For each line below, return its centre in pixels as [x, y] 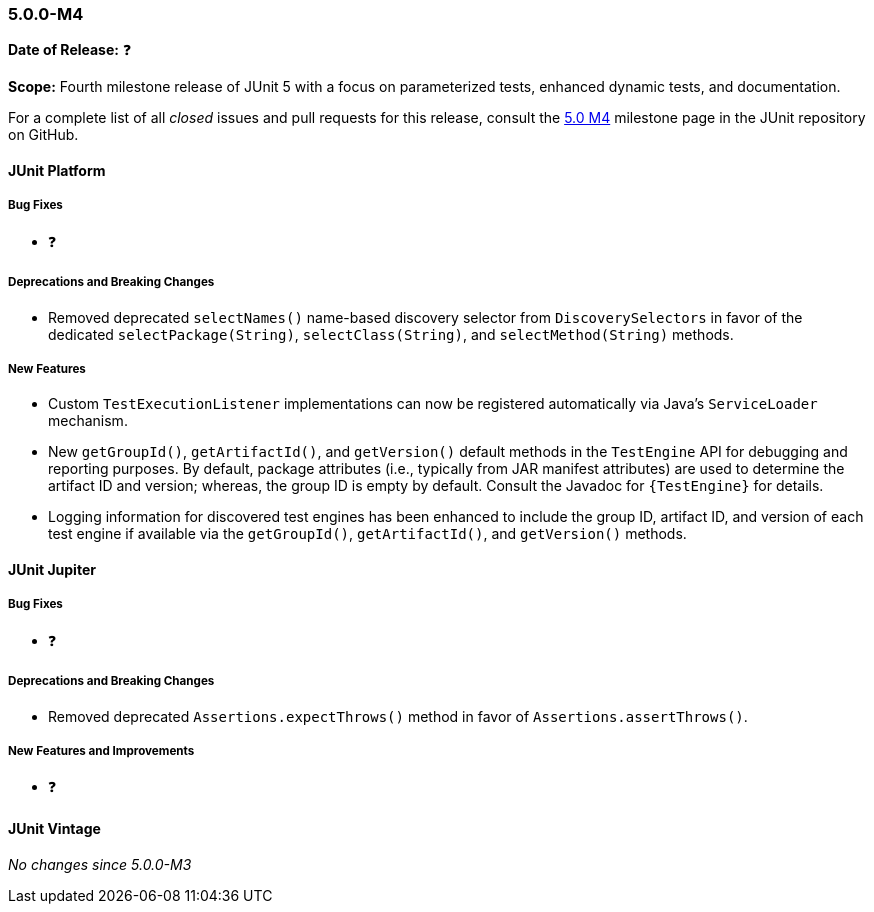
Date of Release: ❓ [70, 50]
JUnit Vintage [54, 828]
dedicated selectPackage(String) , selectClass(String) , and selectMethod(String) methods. [391, 334]
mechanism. [88, 421]
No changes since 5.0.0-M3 [100, 864]
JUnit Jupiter [52, 569]
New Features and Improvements [101, 750]
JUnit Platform [57, 170]
